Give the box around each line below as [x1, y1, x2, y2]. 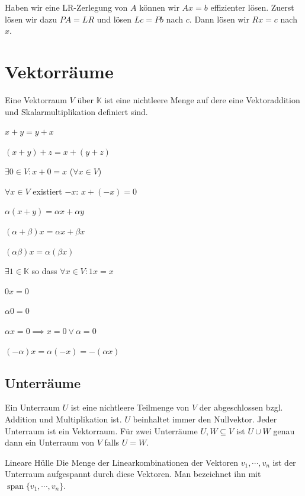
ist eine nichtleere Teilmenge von [70, 401, 190, 414]
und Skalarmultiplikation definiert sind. [5, 105, 148, 117]
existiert [33, 185, 62, 197]
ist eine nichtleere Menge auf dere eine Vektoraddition [104, 93, 300, 106]
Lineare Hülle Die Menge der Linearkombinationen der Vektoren [5, 456, 238, 468]
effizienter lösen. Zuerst [210, 1, 294, 13]
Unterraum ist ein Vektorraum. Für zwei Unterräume [5, 424, 198, 437]
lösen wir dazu [5, 12, 57, 25]
